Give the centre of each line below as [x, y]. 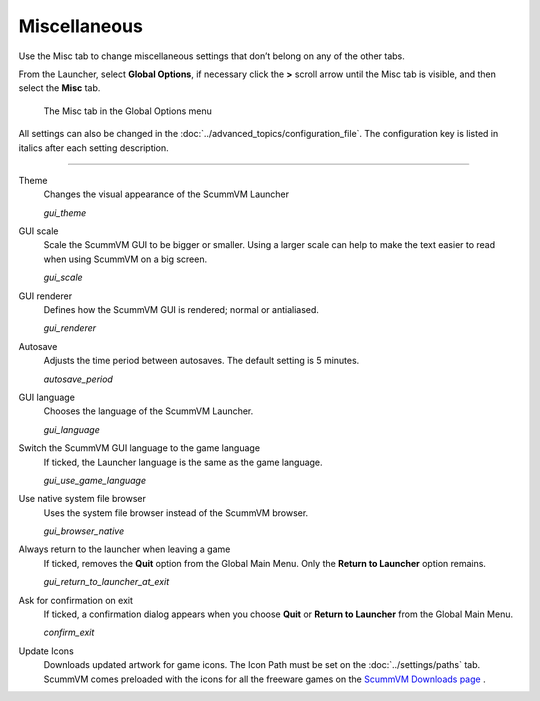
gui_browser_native [84, 531]
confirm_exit [69, 632]
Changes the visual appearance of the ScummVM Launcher [166, 194]
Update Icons [46, 651]
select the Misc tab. [59, 88]
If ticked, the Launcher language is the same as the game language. [183, 462]
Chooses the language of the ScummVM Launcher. [148, 411]
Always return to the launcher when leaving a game [124, 549]
